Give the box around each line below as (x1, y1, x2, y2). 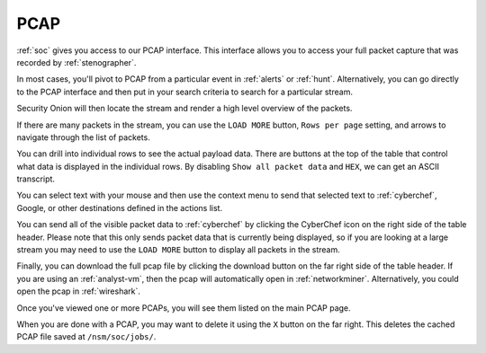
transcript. (16, 173, 56, 184)
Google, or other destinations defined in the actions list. (16, 202, 223, 213)
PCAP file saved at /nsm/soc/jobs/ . (16, 331, 157, 342)
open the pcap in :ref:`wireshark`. (16, 286, 141, 296)
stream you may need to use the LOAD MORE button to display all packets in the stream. (16, 244, 341, 255)
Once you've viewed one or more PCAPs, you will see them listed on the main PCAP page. (16, 302, 351, 313)
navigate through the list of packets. (16, 131, 150, 143)
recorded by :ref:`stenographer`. (16, 57, 137, 67)
